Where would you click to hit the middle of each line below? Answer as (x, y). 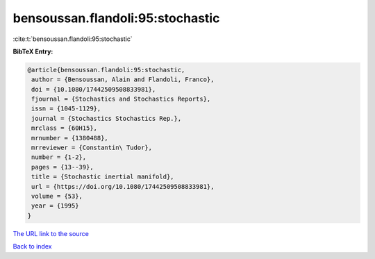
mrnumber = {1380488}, (70, 138)
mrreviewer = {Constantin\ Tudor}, (92, 148)
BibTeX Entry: (33, 51)
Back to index (32, 247)
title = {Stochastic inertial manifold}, (103, 177)
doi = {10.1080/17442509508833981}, (94, 89)
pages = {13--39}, (62, 167)
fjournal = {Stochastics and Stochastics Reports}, (121, 99)
